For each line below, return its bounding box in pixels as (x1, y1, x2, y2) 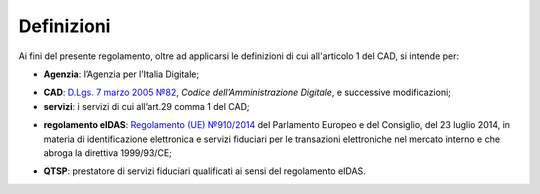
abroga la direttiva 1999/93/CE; (43, 146, 172, 159)
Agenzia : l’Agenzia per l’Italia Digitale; (43, 68, 200, 80)
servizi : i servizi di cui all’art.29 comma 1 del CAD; (43, 100, 250, 112)
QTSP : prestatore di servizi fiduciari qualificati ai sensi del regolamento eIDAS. (43, 165, 367, 177)
